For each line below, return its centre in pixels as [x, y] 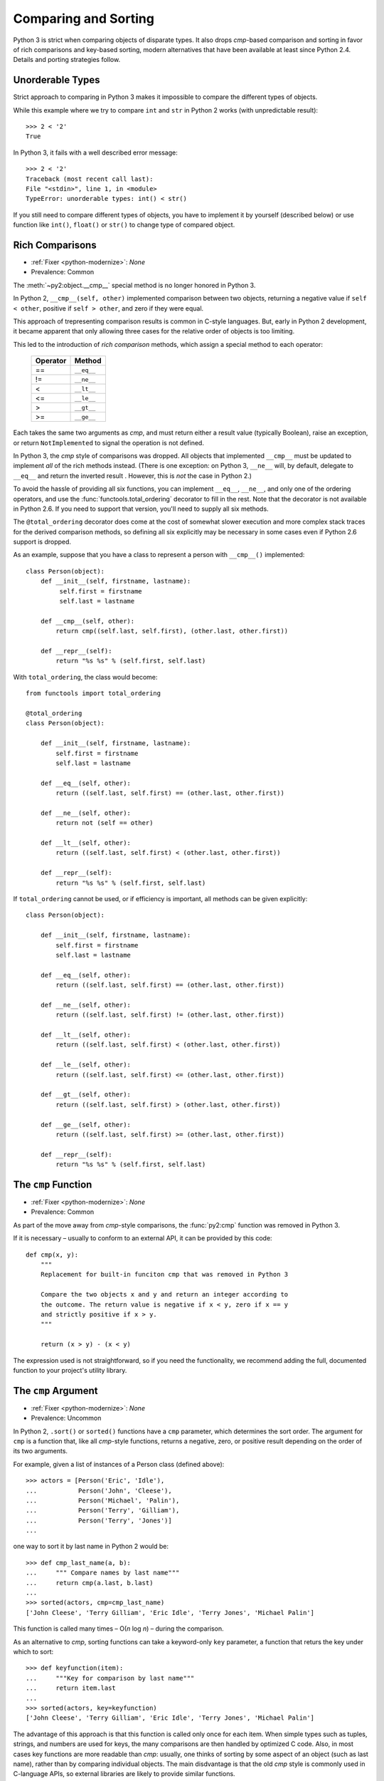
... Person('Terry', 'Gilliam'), [103, 1511]
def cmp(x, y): [52, 1255]
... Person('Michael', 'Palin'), [103, 1500]
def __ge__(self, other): [86, 1125]
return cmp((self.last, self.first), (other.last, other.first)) [172, 631]
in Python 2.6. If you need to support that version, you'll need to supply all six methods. [141, 509]
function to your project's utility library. [70, 1370]
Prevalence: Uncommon [66, 1418]
